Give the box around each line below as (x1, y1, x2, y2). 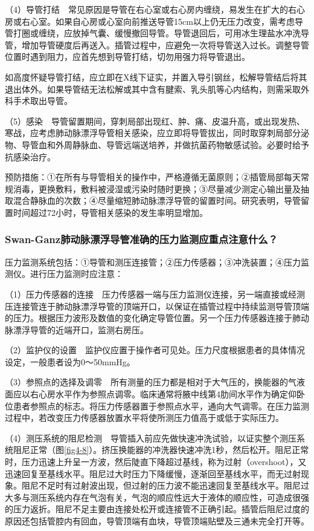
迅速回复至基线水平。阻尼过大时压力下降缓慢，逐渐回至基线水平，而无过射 (5, 467, 301, 480)
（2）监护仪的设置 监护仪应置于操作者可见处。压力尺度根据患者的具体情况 (5, 344, 305, 356)
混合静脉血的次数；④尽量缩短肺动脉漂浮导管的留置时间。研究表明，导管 (13, 194, 301, 207)
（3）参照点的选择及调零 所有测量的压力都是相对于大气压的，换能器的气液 (5, 376, 305, 388)
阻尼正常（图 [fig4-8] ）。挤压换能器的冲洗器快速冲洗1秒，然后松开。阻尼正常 (13, 443, 309, 456)
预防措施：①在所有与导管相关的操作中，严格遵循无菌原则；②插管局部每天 (5, 171, 301, 183)
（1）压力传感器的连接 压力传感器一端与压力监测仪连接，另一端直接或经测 (5, 287, 305, 300)
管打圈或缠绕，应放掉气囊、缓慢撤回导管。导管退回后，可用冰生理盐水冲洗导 (5, 27, 309, 39)
